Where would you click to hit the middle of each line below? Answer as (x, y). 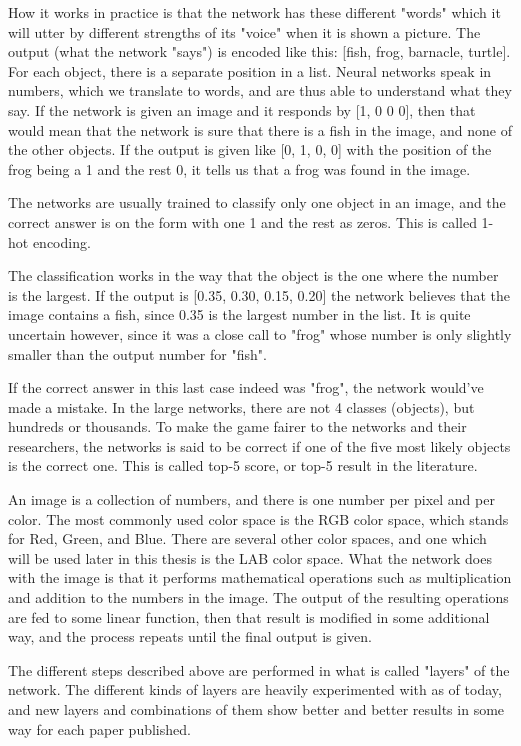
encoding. (61, 241)
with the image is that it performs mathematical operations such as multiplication (260, 577)
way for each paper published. (99, 728)
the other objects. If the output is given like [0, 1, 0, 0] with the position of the (250, 149)
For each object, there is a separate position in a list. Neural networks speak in (250, 70)
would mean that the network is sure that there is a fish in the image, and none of (260, 129)
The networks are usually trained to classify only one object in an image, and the (257, 202)
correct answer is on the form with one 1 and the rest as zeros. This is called (242, 221)
